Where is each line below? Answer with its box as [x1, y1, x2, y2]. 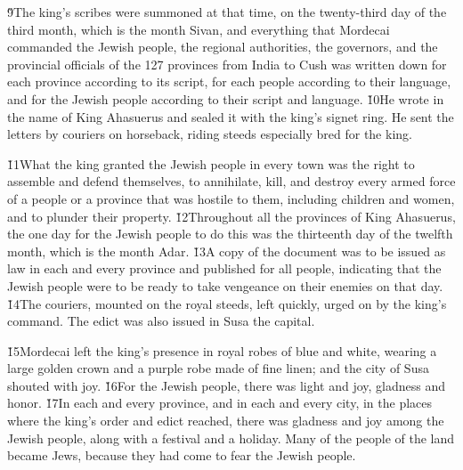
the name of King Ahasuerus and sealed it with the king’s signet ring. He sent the [7, 107, 454, 126]
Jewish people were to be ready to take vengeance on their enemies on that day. [7, 276, 443, 295]
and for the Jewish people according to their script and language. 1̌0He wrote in [7, 89, 444, 108]
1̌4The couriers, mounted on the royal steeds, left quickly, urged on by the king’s [7, 294, 447, 312]
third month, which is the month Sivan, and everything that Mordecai [7, 20, 390, 38]
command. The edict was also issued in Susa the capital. [7, 312, 315, 330]
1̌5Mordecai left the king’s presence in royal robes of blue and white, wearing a [7, 341, 437, 360]
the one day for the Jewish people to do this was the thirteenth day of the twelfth [7, 224, 453, 243]
